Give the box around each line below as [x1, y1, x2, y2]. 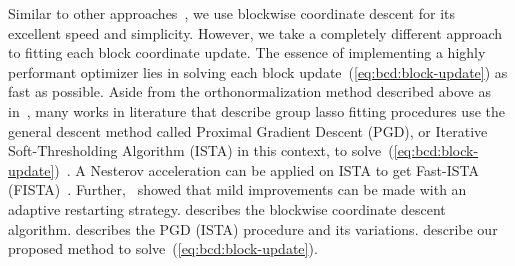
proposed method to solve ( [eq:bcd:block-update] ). [8, 238, 318, 259]
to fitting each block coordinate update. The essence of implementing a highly [8, 42, 486, 63]
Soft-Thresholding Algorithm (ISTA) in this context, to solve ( [8, 140, 394, 161]
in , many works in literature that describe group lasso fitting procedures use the [8, 100, 505, 121]
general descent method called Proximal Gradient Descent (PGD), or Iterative [8, 120, 488, 141]
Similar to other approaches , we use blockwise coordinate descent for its [8, 3, 455, 23]
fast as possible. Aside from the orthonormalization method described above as [8, 81, 491, 102]
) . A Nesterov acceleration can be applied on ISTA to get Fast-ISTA [54, 159, 479, 180]
